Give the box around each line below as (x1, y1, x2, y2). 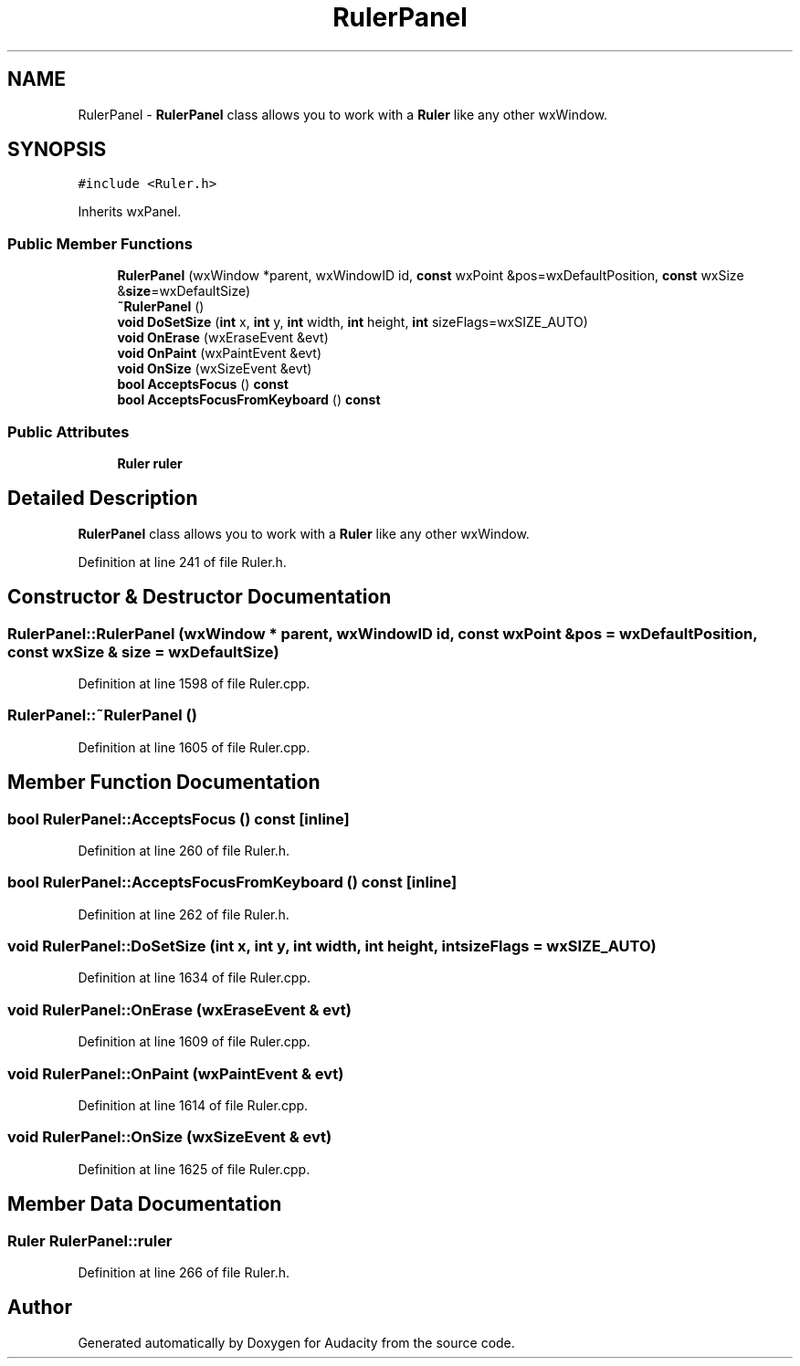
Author (7, 1296, 72, 1319)
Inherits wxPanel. (78, 204, 182, 220)
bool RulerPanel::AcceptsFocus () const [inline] (7, 809, 350, 828)
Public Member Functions (7, 234, 193, 253)
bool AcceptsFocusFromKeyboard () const (117, 392, 381, 408)
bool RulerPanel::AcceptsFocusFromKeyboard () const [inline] (7, 873, 458, 892)
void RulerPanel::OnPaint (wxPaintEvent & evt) (7, 1064, 344, 1083)
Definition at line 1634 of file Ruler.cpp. (78, 970, 311, 986)
